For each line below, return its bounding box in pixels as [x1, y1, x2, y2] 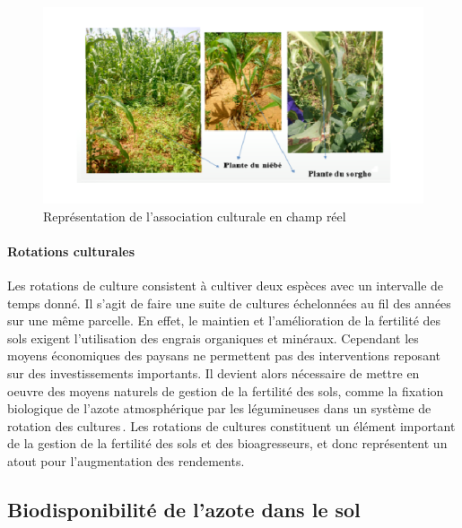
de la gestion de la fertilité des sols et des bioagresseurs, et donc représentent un [7, 434, 448, 453]
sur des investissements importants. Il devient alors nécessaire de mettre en [7, 363, 420, 382]
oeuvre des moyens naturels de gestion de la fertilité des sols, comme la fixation [7, 381, 444, 400]
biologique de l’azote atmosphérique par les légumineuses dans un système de [7, 399, 431, 418]
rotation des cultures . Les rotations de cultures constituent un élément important [7, 416, 456, 435]
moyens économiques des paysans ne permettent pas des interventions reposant [7, 346, 440, 365]
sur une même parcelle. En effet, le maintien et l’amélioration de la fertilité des [7, 311, 441, 330]
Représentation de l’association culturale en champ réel [43, 206, 346, 225]
